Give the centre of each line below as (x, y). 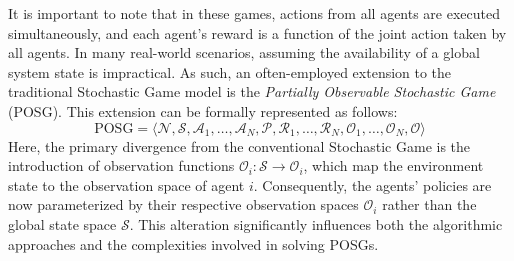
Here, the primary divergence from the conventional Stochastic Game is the (239, 145)
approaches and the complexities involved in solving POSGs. (193, 243)
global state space (62, 223)
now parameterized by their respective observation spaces (183, 204)
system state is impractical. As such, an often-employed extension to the (230, 71)
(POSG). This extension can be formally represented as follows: (203, 110)
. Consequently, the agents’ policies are (372, 184)
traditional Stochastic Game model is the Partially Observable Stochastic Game (252, 91)
